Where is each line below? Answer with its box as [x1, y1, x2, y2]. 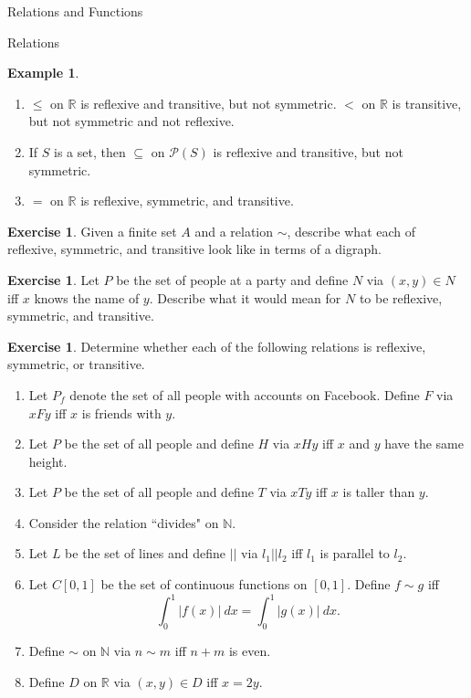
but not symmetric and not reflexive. [28, 111, 235, 131]
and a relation [194, 221, 274, 240]
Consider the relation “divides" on [28, 513, 219, 532]
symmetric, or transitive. [7, 354, 145, 374]
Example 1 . [7, 63, 79, 82]
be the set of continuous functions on [100, 575, 308, 594]
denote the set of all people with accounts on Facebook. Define [69, 385, 420, 404]
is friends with [81, 403, 162, 422]
